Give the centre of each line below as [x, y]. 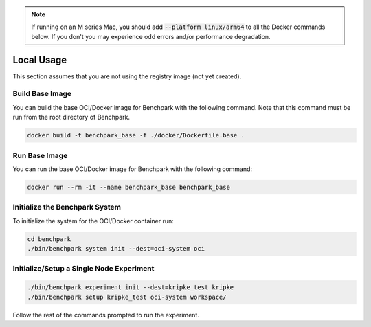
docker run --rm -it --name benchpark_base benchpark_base [128, 187]
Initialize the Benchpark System [67, 207]
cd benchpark [49, 239]
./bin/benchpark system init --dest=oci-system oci [116, 249]
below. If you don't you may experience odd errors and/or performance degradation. [151, 36]
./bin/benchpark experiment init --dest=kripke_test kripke [131, 287]
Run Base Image [40, 155]
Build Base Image [42, 94]
